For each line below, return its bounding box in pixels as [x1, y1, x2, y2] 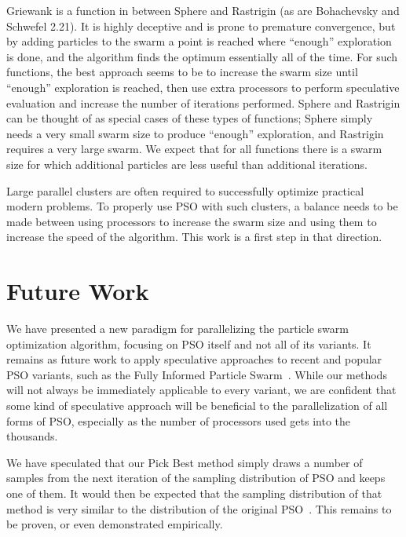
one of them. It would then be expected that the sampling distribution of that [6, 484, 382, 501]
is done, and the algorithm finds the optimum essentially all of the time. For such [6, 48, 398, 64]
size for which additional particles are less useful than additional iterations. [6, 155, 368, 172]
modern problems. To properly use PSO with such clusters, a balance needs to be [6, 198, 398, 214]
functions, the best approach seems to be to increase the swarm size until [6, 64, 358, 80]
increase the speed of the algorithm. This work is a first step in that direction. [6, 228, 382, 245]
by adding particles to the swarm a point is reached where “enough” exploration [6, 33, 392, 49]
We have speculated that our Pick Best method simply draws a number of [6, 454, 363, 470]
